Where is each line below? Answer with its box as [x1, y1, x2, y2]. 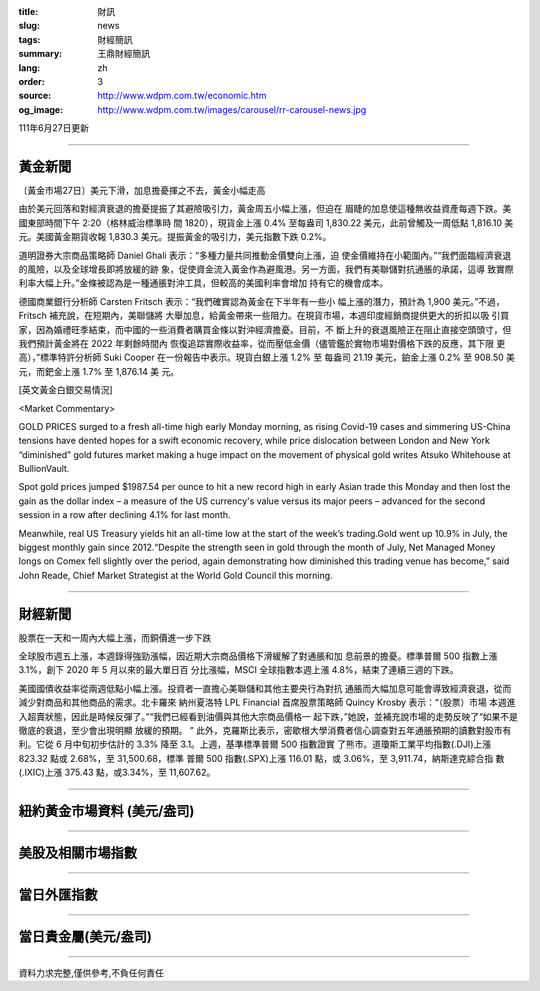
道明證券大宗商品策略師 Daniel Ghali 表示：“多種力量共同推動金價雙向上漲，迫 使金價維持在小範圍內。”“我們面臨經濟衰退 [18, 249, 512, 261]
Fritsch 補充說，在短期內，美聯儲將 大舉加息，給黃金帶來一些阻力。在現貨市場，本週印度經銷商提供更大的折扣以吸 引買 [18, 310, 510, 322]
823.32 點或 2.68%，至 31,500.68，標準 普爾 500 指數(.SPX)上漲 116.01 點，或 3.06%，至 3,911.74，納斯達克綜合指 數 [18, 752, 505, 764]
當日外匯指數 [18, 886, 98, 904]
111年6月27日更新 [18, 122, 90, 134]
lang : [18, 61, 41, 74]
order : [18, 75, 45, 87]
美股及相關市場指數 [18, 845, 137, 862]
